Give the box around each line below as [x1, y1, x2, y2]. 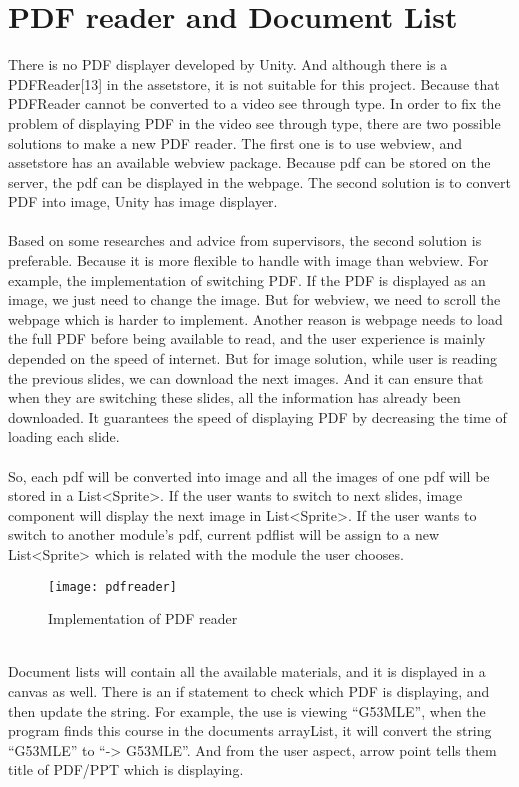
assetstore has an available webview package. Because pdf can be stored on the [8, 152, 491, 173]
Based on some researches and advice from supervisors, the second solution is [8, 230, 482, 251]
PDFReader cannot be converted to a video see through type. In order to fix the [8, 93, 501, 114]
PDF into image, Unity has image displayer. [8, 191, 278, 212]
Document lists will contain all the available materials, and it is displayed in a [8, 661, 486, 682]
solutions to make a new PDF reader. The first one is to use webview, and [8, 132, 463, 153]
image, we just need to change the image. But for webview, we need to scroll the [8, 289, 501, 310]
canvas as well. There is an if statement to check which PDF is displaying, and [8, 681, 490, 701]
